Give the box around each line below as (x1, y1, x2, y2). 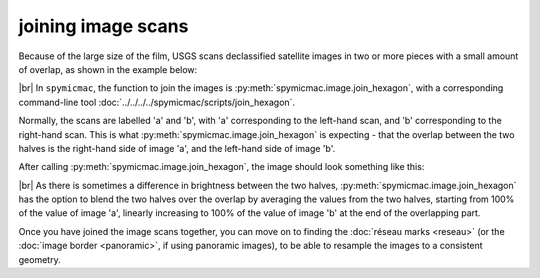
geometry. (18, 253, 61, 265)
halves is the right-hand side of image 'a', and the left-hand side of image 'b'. (18, 142, 336, 154)
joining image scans (18, 15, 189, 37)
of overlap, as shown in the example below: (18, 63, 198, 75)
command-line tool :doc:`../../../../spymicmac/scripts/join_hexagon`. (18, 96, 295, 108)
